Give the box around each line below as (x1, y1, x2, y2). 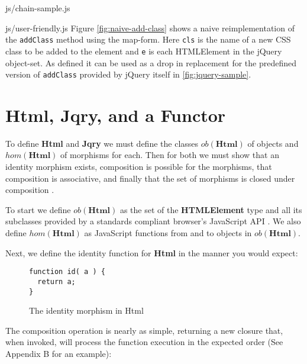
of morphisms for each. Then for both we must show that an (60, 149, 279, 161)
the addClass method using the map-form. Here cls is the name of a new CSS (5, 33, 291, 46)
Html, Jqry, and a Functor (5, 102, 226, 127)
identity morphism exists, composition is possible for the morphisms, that (5, 160, 272, 173)
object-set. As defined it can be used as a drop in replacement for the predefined (5, 56, 296, 69)
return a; (37, 277, 76, 286)
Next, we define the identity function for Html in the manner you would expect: (5, 246, 298, 259)
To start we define (5, 203, 71, 215)
